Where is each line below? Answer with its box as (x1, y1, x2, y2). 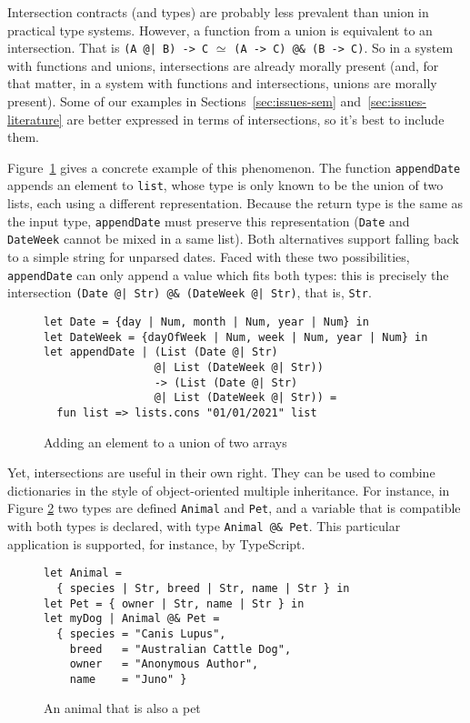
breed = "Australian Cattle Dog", (69, 642, 292, 656)
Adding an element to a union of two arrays (44, 432, 287, 451)
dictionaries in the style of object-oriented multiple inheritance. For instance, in (7, 480, 450, 499)
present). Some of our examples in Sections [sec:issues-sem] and (7, 92, 362, 111)
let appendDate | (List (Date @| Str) (44, 346, 278, 359)
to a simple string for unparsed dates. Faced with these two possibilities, (7, 247, 410, 266)
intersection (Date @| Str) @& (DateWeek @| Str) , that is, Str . (7, 283, 372, 302)
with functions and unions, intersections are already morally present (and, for (7, 55, 439, 75)
